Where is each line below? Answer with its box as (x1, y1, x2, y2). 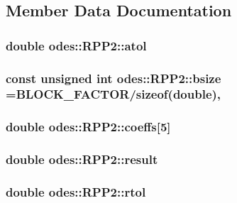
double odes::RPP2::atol (6, 36, 147, 54)
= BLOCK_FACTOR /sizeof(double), (6, 85, 221, 103)
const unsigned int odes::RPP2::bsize (6, 69, 221, 87)
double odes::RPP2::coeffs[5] (6, 118, 171, 136)
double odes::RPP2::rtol (6, 183, 146, 200)
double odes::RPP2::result (6, 150, 158, 168)
